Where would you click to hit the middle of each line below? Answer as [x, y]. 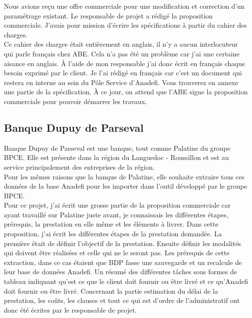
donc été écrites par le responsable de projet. [70, 309]
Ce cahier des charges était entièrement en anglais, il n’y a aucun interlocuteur [121, 44]
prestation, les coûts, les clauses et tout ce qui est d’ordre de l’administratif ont [122, 300]
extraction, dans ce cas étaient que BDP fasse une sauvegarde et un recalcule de [123, 262]
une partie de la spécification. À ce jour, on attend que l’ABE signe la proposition [126, 92]
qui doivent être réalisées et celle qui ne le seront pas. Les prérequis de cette [117, 253]
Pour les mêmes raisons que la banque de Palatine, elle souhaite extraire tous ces [124, 176]
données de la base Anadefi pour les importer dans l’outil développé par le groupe [126, 186]
